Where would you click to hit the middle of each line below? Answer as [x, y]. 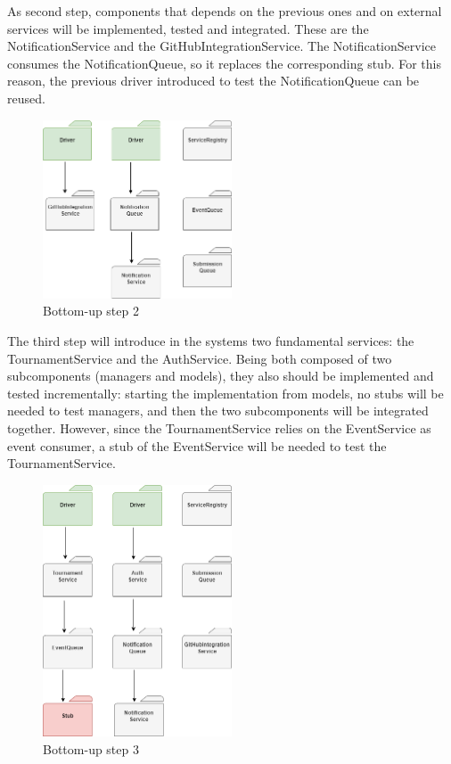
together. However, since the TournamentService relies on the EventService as [219, 427]
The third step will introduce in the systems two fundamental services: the [211, 340]
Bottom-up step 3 [91, 748]
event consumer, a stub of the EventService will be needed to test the [197, 445]
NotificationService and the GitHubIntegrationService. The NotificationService [221, 46]
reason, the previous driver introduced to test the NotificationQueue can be [213, 81]
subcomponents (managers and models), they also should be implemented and [221, 376]
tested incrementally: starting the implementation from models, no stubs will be [225, 393]
